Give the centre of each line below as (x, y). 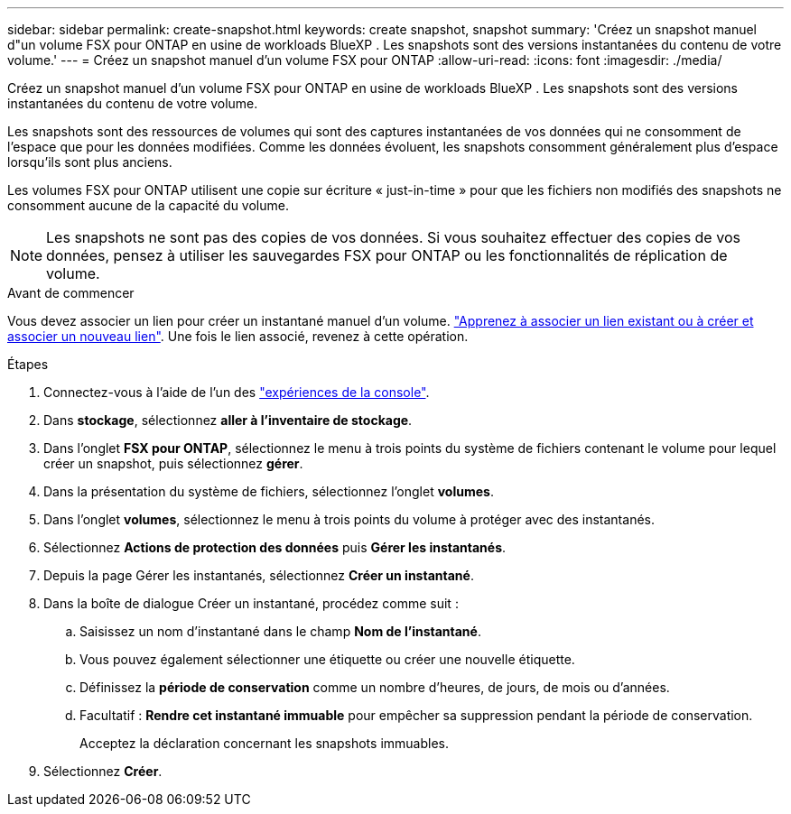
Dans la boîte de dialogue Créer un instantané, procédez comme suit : (251, 603)
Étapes (28, 364)
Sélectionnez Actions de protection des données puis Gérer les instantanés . (275, 547)
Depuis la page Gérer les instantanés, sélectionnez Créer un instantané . (259, 575)
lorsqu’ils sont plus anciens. (90, 162)
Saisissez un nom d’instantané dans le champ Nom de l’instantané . (280, 631)
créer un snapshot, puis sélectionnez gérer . (173, 463)
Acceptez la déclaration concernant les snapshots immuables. (264, 743)
